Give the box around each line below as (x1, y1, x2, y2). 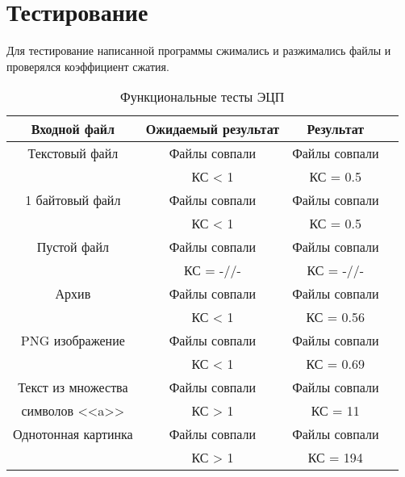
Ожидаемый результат (145, 119, 280, 139)
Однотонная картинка (13, 425, 133, 444)
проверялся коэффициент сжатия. (6, 57, 169, 74)
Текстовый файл (27, 144, 119, 163)
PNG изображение (20, 331, 125, 350)
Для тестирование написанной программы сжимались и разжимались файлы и (6, 42, 391, 59)
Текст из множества (18, 378, 128, 397)
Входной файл (31, 119, 115, 139)
